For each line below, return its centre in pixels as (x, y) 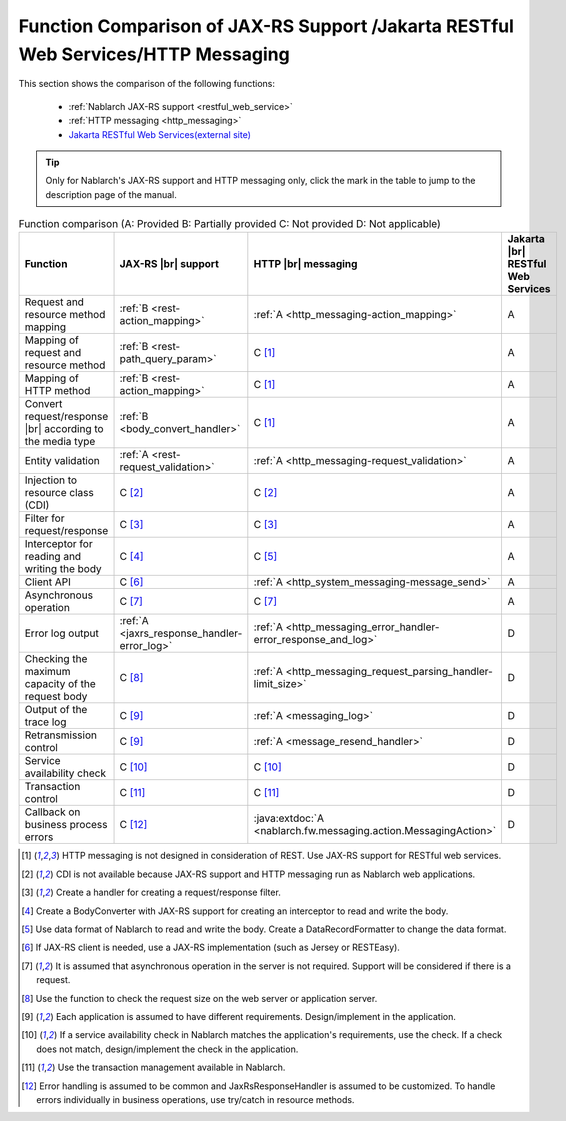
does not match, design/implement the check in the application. (167, 1049)
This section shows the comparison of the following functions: (146, 84)
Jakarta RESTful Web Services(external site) (160, 134)
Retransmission (60, 735)
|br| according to (64, 429)
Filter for (44, 518)
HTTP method (57, 391)
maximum (47, 672)
